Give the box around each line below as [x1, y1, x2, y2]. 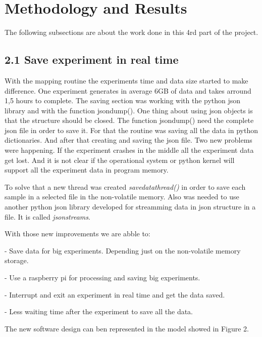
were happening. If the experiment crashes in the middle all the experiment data [5, 145, 254, 155]
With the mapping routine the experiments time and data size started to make [5, 75, 248, 86]
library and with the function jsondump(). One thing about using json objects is [5, 105, 253, 115]
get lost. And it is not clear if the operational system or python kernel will [5, 154, 235, 165]
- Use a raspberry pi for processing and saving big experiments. [5, 272, 200, 283]
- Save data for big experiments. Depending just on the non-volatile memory [5, 245, 241, 256]
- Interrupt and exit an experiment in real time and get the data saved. [5, 289, 225, 300]
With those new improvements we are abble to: [5, 228, 150, 239]
